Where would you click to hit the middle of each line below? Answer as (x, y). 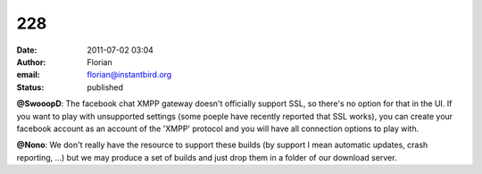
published (105, 87)
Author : (31, 62)
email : (28, 75)
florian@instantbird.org (129, 75)
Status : (30, 87)
